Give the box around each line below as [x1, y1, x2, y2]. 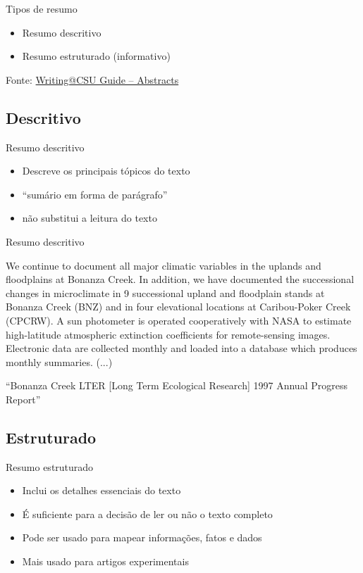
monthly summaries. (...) [6, 354, 113, 369]
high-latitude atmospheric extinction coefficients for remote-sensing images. [6, 327, 331, 341]
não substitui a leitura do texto [22, 210, 157, 225]
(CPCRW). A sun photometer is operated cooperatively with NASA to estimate [6, 313, 352, 327]
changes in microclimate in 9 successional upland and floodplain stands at [6, 285, 325, 300]
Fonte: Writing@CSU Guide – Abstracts [6, 72, 179, 87]
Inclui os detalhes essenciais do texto [22, 483, 181, 498]
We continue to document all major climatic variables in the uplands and [6, 258, 321, 272]
